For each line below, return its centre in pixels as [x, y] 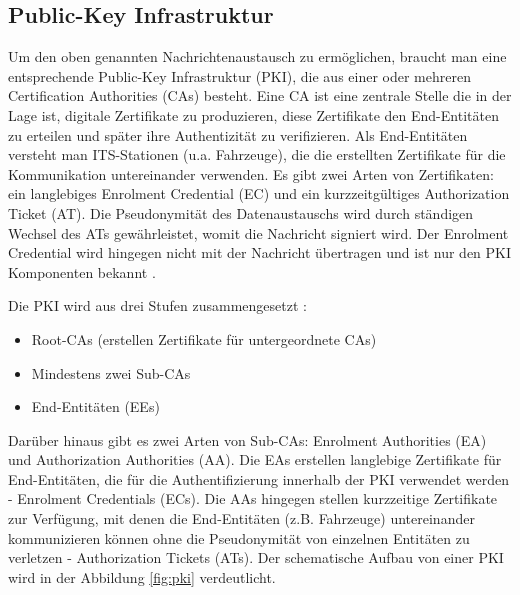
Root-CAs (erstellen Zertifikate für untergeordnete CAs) [204, 338]
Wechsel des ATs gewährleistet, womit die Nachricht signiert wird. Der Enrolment [258, 232]
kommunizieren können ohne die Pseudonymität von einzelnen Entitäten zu [239, 537]
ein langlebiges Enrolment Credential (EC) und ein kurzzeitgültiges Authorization [259, 193]
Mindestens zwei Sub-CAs [111, 372]
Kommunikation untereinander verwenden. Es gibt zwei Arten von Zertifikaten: [251, 173]
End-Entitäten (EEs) [95, 406]
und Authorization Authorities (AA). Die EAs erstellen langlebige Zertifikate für [255, 459]
